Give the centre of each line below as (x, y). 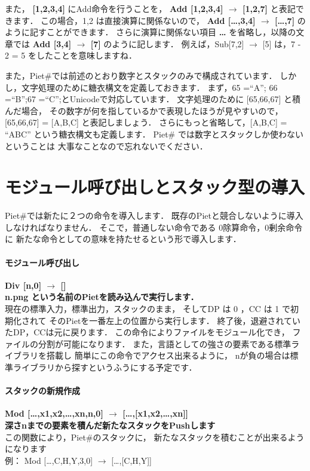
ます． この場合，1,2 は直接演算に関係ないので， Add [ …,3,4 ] (134, 20)
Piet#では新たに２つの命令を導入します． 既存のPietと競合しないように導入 (154, 215)
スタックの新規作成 (42, 391)
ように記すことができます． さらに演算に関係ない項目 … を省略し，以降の (151, 32)
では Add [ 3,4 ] (42, 43)
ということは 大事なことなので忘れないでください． (104, 146)
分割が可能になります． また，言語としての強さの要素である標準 (165, 343)
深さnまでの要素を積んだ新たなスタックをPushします (110, 425)
